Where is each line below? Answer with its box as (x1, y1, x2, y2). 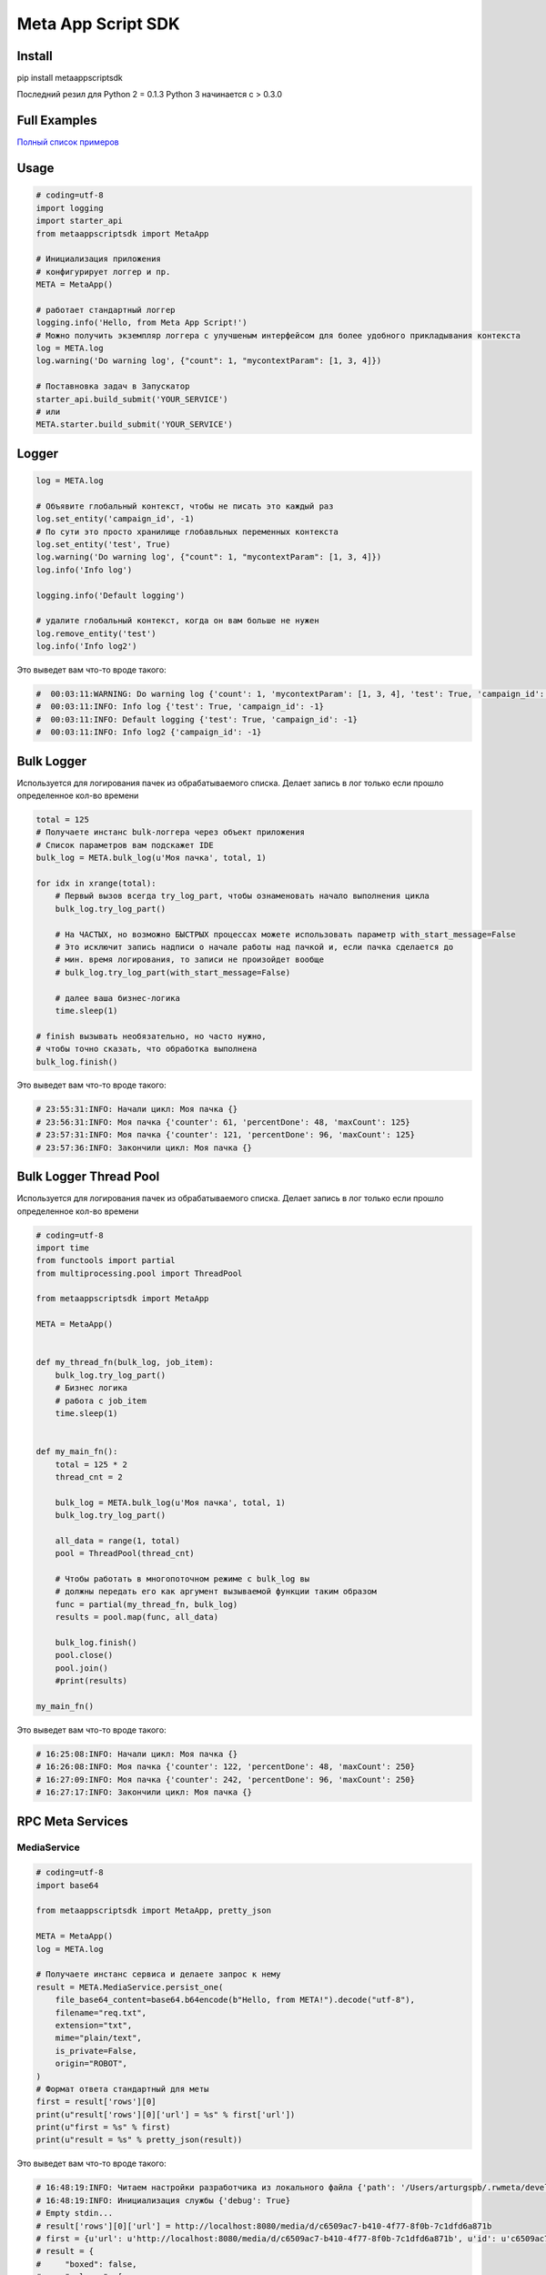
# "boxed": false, (35, 2259, 137, 2270)
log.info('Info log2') (35, 642, 137, 652)
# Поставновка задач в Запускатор (35, 381, 190, 391)
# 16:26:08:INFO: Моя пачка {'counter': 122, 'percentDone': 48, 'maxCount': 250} (35, 1762, 416, 1772)
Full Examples (16, 113, 97, 128)
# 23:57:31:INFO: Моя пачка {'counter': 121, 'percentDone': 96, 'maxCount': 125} (35, 1129, 416, 1140)
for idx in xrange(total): (35, 878, 157, 889)
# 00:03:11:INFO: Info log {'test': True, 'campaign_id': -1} (35, 702, 325, 712)
